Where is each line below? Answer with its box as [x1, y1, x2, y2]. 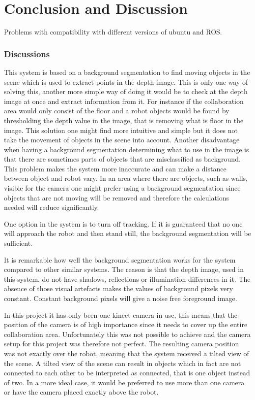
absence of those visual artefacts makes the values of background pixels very [4, 283, 233, 294]
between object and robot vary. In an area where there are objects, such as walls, [4, 173, 248, 183]
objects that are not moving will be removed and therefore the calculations [4, 192, 229, 202]
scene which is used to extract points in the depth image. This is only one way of [4, 76, 248, 87]
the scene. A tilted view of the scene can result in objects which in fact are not [4, 358, 241, 368]
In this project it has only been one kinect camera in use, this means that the [4, 309, 237, 320]
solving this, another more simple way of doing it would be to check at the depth [4, 86, 248, 97]
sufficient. [4, 238, 33, 248]
